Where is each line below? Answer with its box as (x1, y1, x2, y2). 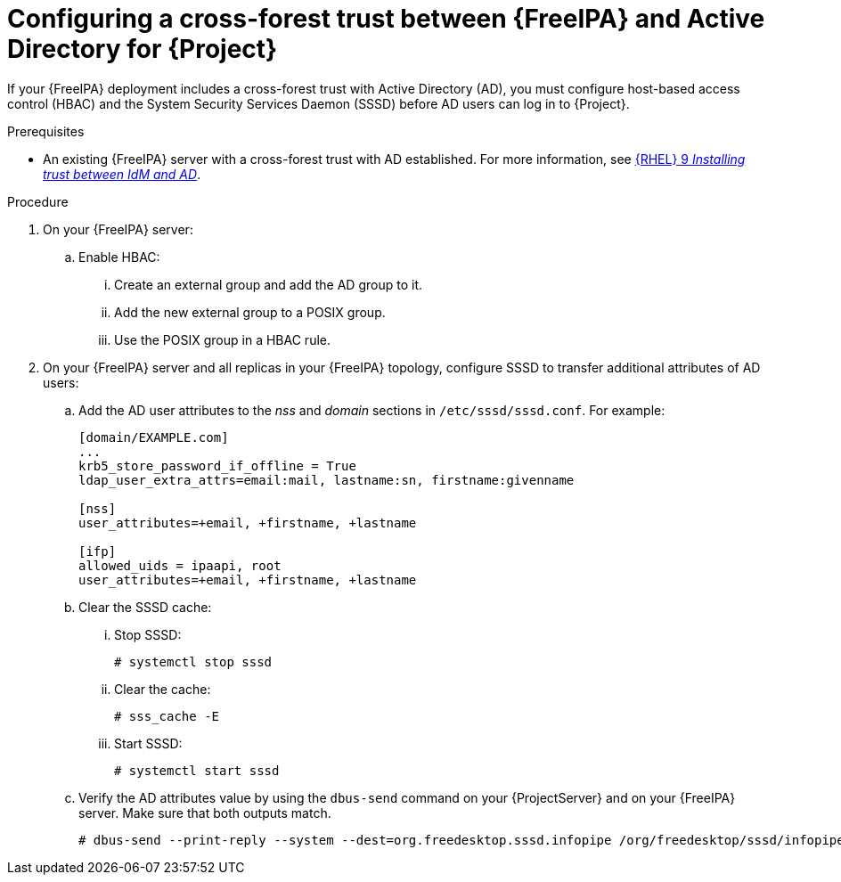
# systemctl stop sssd (114, 654, 273, 669)
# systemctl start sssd (114, 763, 280, 778)
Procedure (7, 193, 69, 209)
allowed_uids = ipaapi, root (78, 558, 282, 573)
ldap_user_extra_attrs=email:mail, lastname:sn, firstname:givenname (78, 472, 575, 487)
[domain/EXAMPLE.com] (78, 429, 229, 445)
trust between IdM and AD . (43, 166, 201, 182)
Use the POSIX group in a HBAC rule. (114, 331, 331, 347)
